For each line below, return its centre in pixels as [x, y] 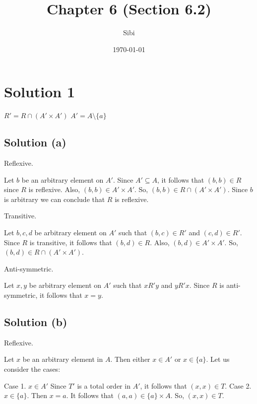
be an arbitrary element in [63, 359]
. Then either [130, 359]
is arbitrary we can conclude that [55, 199]
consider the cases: [32, 369]
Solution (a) [35, 142]
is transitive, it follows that [71, 242]
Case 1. [15, 385]
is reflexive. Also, [54, 189]
